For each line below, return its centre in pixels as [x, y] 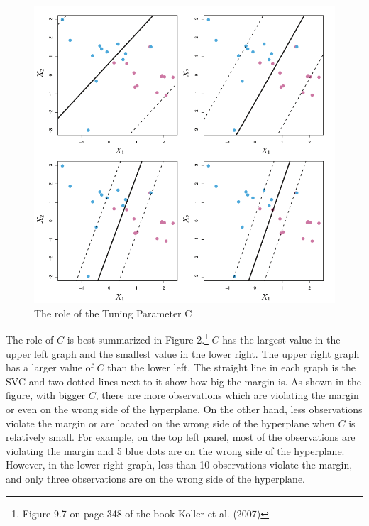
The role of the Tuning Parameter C [113, 313]
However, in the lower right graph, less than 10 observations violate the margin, [179, 465]
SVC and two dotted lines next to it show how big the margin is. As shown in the [183, 381]
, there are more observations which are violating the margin [227, 395]
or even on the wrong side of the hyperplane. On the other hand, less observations [184, 409]
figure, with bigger [46, 395]
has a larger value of [50, 367]
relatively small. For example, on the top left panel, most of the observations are [181, 437]
